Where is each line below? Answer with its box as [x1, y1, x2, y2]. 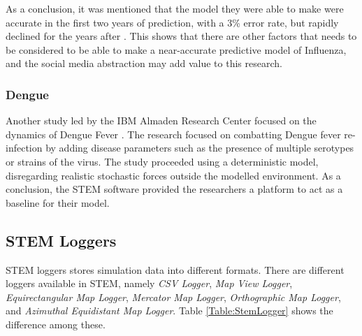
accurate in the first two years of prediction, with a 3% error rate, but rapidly [6, 15, 339, 29]
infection [6, 140, 43, 155]
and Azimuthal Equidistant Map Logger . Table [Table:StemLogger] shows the [6, 303, 333, 318]
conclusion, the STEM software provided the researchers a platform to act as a [6, 182, 343, 196]
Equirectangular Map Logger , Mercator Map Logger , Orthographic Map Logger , [6, 289, 341, 304]
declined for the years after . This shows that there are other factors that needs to [6, 29, 357, 43]
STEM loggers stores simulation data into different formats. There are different [6, 262, 345, 277]
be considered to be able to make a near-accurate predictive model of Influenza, [6, 42, 347, 57]
